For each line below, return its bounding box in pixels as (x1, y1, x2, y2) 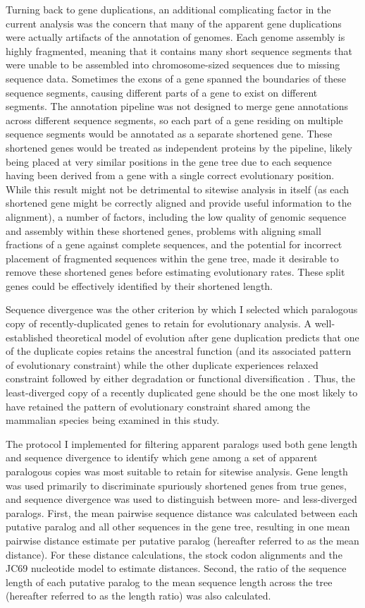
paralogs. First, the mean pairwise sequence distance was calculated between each (6, 505, 358, 520)
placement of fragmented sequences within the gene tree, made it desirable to (6, 250, 339, 265)
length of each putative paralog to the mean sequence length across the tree (6, 574, 333, 589)
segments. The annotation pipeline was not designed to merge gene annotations (6, 99, 349, 114)
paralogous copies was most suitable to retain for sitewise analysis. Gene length (6, 464, 348, 478)
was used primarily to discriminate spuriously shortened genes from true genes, (6, 478, 347, 492)
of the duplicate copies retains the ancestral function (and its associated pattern (6, 343, 352, 358)
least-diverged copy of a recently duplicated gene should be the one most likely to (6, 385, 358, 400)
